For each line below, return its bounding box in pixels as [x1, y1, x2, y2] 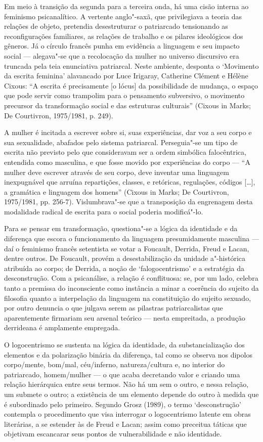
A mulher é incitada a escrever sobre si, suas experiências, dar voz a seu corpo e [4, 127, 252, 138]
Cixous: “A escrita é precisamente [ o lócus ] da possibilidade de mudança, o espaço [4, 80, 258, 91]
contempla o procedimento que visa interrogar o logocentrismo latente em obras [4, 409, 251, 419]
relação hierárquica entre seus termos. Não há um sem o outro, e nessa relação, [4, 379, 249, 389]
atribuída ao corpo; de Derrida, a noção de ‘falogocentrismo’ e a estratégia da [4, 262, 245, 273]
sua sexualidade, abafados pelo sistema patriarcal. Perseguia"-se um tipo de [4, 137, 238, 147]
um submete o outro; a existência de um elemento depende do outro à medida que [4, 388, 259, 399]
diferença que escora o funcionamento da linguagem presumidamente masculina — [4, 233, 259, 244]
